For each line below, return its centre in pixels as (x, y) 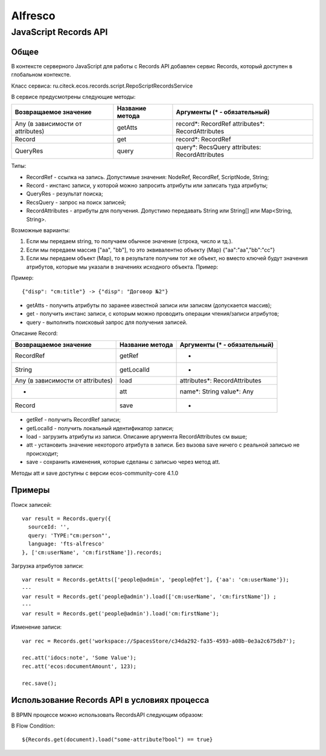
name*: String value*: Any (216, 392)
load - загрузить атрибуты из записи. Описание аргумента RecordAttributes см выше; (137, 437)
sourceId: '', (49, 527)
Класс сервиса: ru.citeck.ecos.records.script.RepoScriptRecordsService (102, 86)
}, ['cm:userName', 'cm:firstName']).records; (92, 552)
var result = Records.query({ (67, 518)
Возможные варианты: (41, 230)
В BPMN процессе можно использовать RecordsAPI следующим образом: (107, 714)
